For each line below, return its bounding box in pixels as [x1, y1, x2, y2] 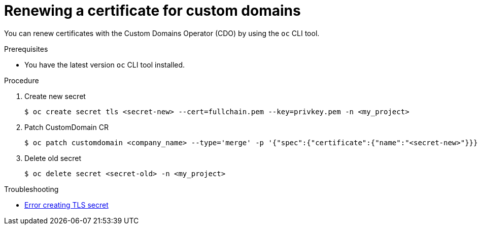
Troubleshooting [4, 184, 59, 193]
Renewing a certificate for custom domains [4, 2, 301, 19]
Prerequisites [4, 44, 48, 53]
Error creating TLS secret [24, 200, 109, 209]
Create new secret [24, 91, 86, 101]
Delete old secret [24, 153, 81, 162]
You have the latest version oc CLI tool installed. [24, 60, 185, 69]
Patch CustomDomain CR [24, 122, 109, 132]
